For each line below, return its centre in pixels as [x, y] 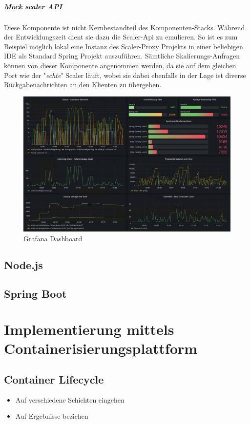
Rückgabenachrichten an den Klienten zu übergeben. [83, 85]
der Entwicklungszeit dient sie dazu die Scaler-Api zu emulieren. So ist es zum [121, 37]
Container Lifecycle [54, 379]
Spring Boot [35, 293]
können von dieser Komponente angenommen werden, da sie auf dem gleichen [120, 65]
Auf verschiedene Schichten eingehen [70, 399]
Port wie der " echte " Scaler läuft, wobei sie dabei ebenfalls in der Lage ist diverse [125, 75]
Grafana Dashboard [53, 238]
